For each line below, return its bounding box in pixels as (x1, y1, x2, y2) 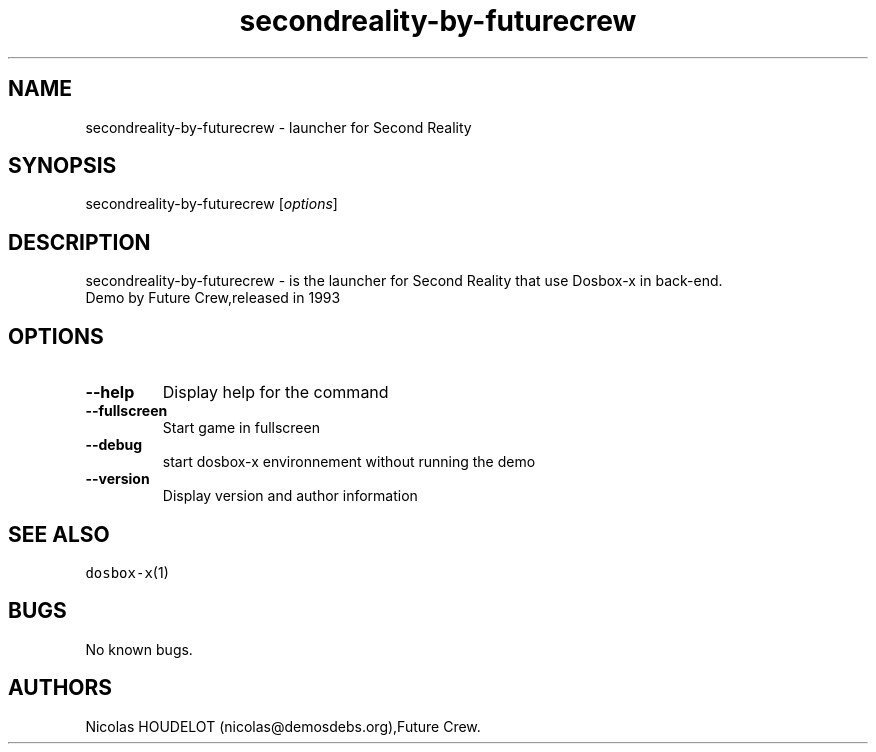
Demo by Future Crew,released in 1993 (85, 289, 341, 307)
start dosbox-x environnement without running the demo (162, 453, 536, 471)
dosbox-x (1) (85, 563, 169, 581)
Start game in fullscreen (162, 419, 320, 437)
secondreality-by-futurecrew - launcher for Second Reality (85, 118, 472, 136)
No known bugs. (85, 640, 193, 658)
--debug (85, 436, 143, 454)
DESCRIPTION (8, 229, 151, 255)
